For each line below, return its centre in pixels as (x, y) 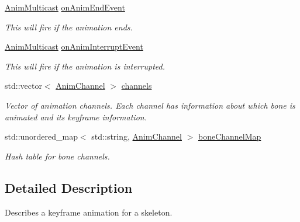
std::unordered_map (42, 136)
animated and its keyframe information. (76, 117)
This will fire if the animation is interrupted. (85, 66)
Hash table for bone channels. (57, 156)
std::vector (23, 86)
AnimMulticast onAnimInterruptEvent (74, 46)
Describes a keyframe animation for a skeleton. (89, 212)
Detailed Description (69, 187)
